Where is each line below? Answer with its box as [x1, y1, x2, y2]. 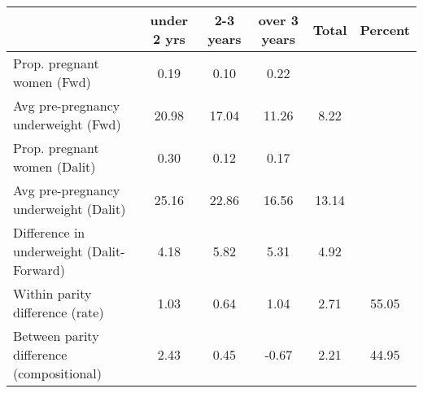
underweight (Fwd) [13, 115, 121, 133]
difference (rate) [13, 303, 104, 321]
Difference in [13, 223, 85, 242]
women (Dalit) [13, 157, 96, 176]
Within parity [13, 284, 92, 303]
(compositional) [13, 364, 102, 382]
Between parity [13, 326, 99, 345]
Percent [360, 20, 410, 39]
